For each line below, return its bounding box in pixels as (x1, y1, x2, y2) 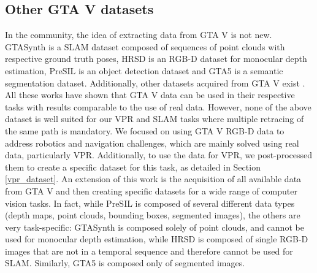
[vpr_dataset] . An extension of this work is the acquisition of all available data (5, 172, 302, 185)
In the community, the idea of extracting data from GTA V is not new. (5, 28, 272, 41)
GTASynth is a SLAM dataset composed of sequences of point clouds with (5, 40, 285, 53)
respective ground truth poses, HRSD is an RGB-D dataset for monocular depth (5, 52, 307, 65)
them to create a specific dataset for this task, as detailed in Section (5, 160, 261, 173)
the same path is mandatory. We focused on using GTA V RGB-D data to (5, 124, 285, 137)
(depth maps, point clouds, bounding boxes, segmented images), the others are (5, 209, 300, 221)
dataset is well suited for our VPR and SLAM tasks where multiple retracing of (5, 112, 304, 125)
